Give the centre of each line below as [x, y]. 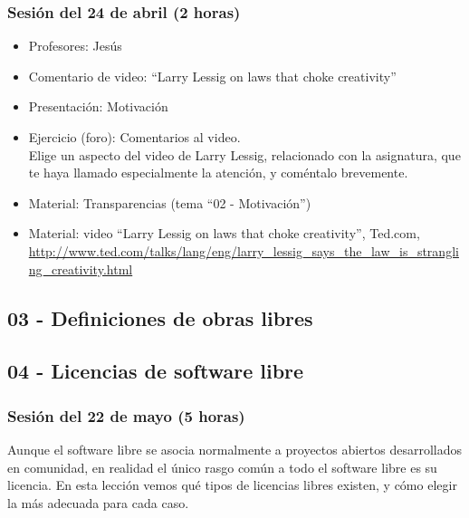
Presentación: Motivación [98, 106]
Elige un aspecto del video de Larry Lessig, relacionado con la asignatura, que [244, 154]
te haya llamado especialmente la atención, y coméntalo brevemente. [218, 173]
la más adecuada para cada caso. [98, 502]
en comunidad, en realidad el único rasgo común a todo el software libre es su [222, 467]
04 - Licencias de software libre [156, 371]
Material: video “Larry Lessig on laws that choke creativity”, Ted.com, [224, 233]
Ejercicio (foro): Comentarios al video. [134, 137]
